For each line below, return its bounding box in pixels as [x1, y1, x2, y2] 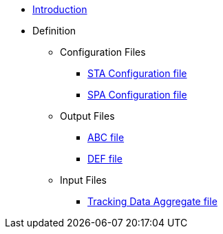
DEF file [87, 153, 123, 164]
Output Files [60, 110, 115, 122]
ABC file [87, 131, 125, 143]
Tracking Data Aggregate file [87, 195, 217, 207]
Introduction [32, 3, 87, 15]
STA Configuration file [87, 67, 187, 79]
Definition [32, 25, 76, 36]
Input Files [60, 174, 107, 186]
